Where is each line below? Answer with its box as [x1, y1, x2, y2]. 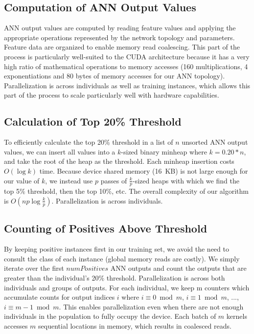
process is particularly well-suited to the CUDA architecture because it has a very [4, 51, 250, 61]
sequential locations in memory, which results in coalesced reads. [38, 320, 231, 331]
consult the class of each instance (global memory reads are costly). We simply [4, 253, 240, 263]
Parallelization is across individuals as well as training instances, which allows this [4, 80, 251, 90]
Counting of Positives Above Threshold [4, 221, 208, 236]
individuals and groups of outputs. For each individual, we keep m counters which [4, 282, 250, 292]
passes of [100, 175, 127, 185]
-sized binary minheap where [121, 146, 207, 156]
